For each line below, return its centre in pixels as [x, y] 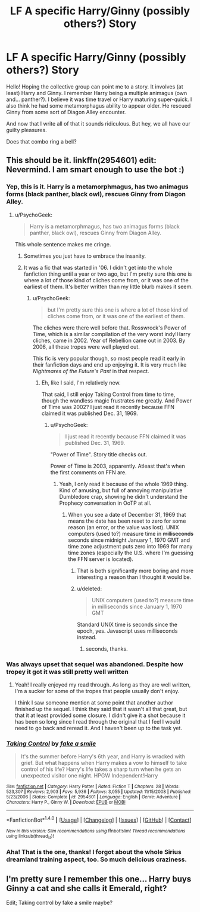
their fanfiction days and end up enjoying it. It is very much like [110, 365]
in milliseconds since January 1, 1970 [137, 606]
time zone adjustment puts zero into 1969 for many [130, 546]
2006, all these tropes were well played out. [86, 347]
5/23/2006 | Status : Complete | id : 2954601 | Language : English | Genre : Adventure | [93, 797]
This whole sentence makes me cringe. [63, 244]
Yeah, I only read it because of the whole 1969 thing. [124, 484]
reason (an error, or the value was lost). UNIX [124, 527]
